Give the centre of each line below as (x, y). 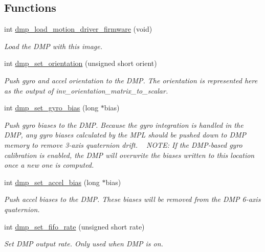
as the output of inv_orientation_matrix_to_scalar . (86, 90)
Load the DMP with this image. (53, 46)
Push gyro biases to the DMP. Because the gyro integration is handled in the (124, 124)
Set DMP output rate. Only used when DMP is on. (84, 244)
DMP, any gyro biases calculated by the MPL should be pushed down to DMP (125, 135)
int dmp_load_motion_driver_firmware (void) (78, 29)
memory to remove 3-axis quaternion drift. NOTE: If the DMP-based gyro (123, 144)
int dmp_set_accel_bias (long (52, 182)
